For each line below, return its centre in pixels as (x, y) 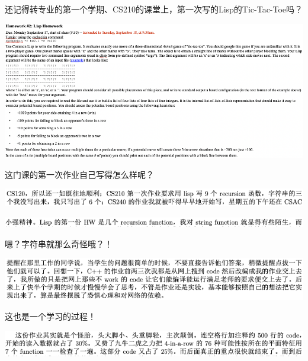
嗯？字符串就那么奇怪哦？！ (59, 243)
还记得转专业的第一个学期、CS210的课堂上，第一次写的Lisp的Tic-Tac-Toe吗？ (154, 9)
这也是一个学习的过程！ (50, 316)
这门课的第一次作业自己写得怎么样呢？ (79, 174)
